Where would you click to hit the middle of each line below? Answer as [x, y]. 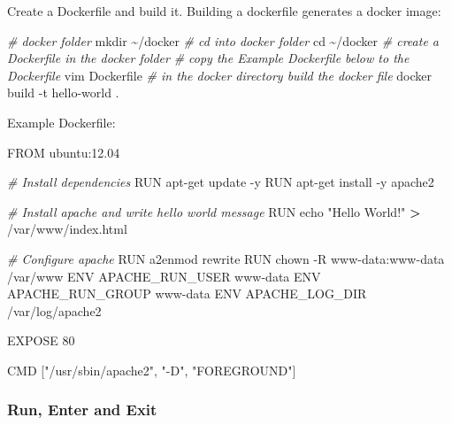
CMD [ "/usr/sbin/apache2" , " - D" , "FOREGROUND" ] [152, 370]
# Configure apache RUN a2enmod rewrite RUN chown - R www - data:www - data [226, 258]
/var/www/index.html [67, 229]
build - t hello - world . [63, 93]
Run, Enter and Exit [82, 410]
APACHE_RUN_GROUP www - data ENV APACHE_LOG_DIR [187, 294]
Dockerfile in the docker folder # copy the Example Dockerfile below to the [208, 58]
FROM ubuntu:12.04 [64, 152]
